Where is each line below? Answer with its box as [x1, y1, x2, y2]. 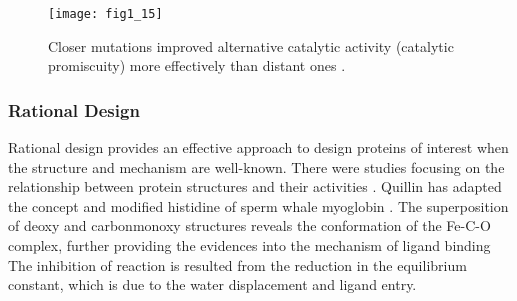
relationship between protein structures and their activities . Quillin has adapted [8, 176, 502, 197]
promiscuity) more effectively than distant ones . [48, 55, 346, 76]
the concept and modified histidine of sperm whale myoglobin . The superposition [8, 195, 509, 216]
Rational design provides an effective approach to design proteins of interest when [8, 137, 509, 158]
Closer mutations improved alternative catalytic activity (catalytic [48, 35, 454, 56]
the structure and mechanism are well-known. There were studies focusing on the [8, 156, 505, 177]
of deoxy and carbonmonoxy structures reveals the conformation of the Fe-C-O [8, 215, 491, 236]
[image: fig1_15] [48, 7, 163, 21]
